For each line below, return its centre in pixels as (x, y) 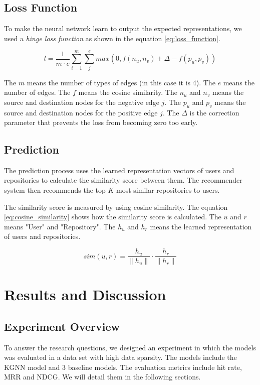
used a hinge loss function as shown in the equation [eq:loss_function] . (112, 38)
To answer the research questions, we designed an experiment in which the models (130, 347)
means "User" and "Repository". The (60, 226)
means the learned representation (201, 226)
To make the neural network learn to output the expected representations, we (123, 28)
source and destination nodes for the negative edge (82, 102)
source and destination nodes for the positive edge (81, 112)
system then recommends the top (55, 190)
